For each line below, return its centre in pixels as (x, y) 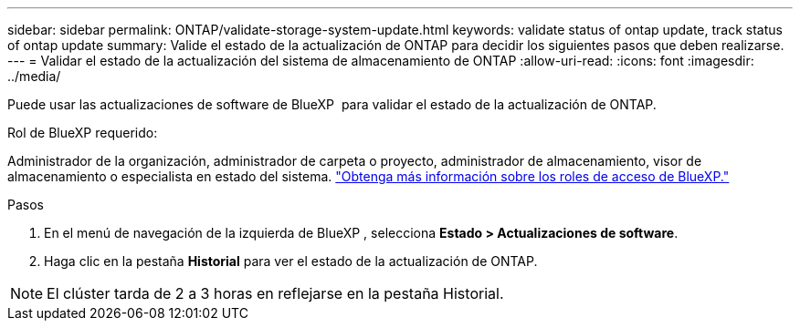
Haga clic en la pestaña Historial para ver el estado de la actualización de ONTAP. (291, 261)
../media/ (34, 76)
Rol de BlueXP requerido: (83, 133)
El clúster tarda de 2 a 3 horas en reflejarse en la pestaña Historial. (275, 293)
